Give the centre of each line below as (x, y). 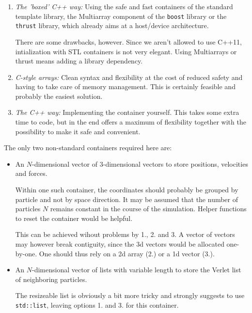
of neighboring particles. (51, 279)
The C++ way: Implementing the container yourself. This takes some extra (127, 112)
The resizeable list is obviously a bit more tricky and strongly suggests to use (130, 295)
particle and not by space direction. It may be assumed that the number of (127, 199)
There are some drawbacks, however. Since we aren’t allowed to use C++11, (128, 41)
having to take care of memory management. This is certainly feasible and (125, 86)
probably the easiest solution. (59, 96)
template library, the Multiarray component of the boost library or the (121, 16)
